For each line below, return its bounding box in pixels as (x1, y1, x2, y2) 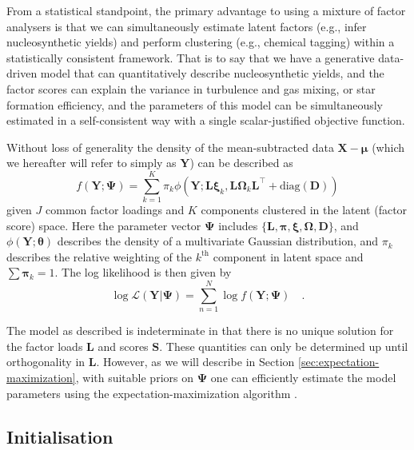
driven (6, 65, 38, 82)
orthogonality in (6, 353, 86, 370)
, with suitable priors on (75, 368, 193, 385)
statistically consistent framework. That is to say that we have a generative (6, 49, 375, 66)
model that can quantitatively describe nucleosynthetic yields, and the (40, 65, 384, 82)
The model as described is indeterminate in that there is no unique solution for (6, 322, 394, 339)
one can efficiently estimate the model (210, 368, 396, 385)
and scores (98, 337, 149, 354)
